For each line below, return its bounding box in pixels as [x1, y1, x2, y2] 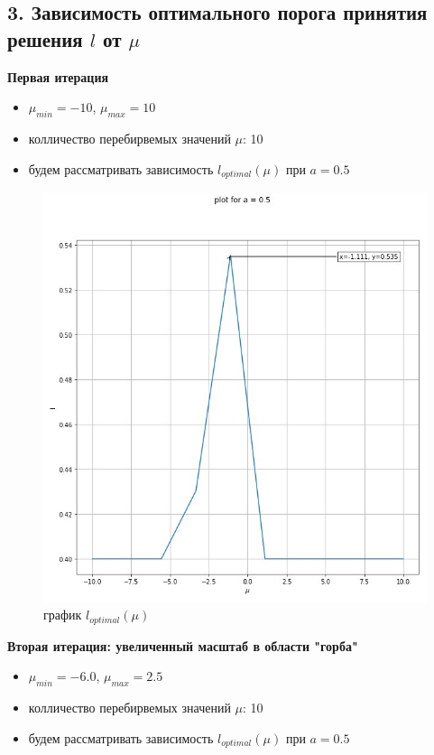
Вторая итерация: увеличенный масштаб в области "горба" [7, 636, 358, 655]
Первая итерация [7, 67, 109, 86]
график [43, 605, 82, 624]
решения [7, 24, 83, 52]
